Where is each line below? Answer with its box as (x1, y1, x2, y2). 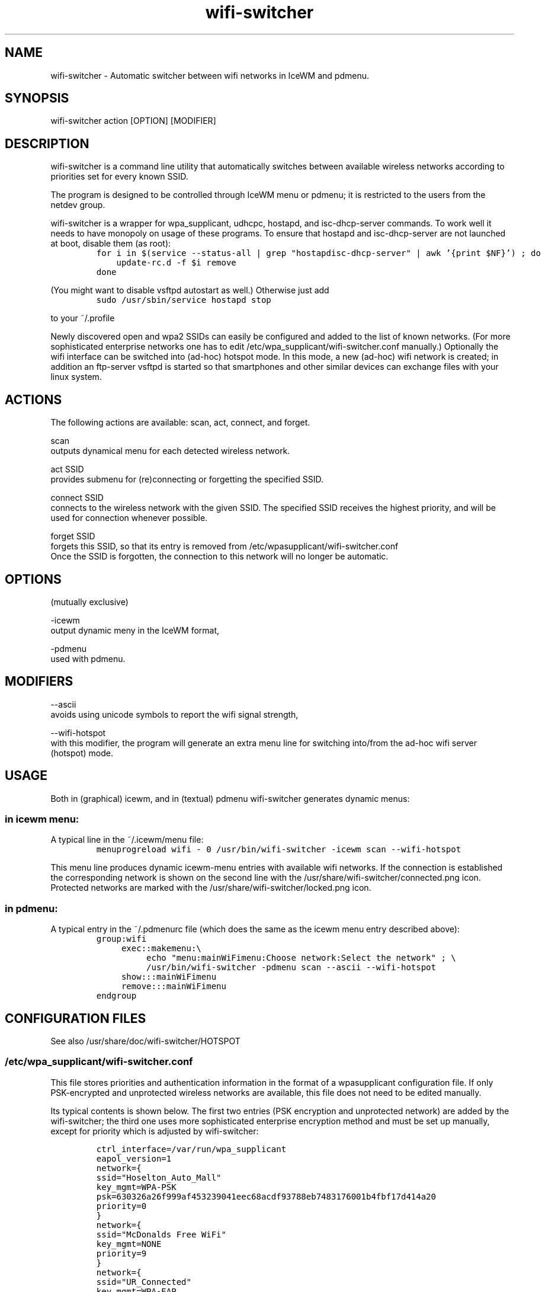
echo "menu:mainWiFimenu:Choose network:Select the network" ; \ (146, 953, 456, 963)
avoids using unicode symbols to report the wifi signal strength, (50, 709, 299, 719)
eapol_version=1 (96, 1153, 172, 1163)
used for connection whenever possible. (50, 513, 208, 523)
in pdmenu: (5, 902, 58, 914)
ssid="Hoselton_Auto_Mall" (96, 1172, 222, 1182)
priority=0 (96, 1201, 147, 1211)
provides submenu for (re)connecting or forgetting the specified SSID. (50, 474, 323, 485)
